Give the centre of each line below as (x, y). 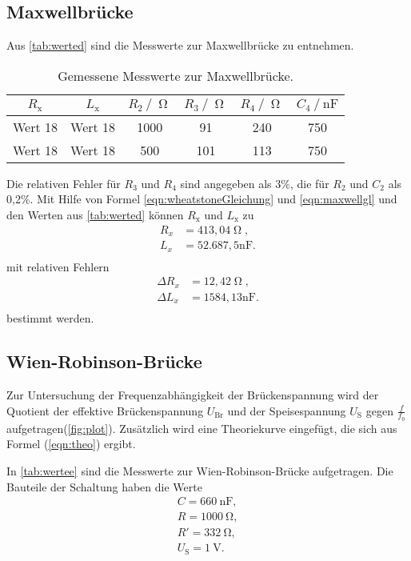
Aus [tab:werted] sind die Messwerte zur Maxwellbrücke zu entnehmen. (180, 45)
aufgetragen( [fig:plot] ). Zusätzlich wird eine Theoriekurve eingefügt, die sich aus (202, 428)
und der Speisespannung (287, 410)
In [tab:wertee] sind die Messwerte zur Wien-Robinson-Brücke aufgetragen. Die (200, 470)
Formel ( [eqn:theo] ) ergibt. (71, 444)
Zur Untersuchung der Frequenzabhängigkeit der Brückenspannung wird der (193, 394)
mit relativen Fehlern (58, 266)
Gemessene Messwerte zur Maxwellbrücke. (176, 75)
